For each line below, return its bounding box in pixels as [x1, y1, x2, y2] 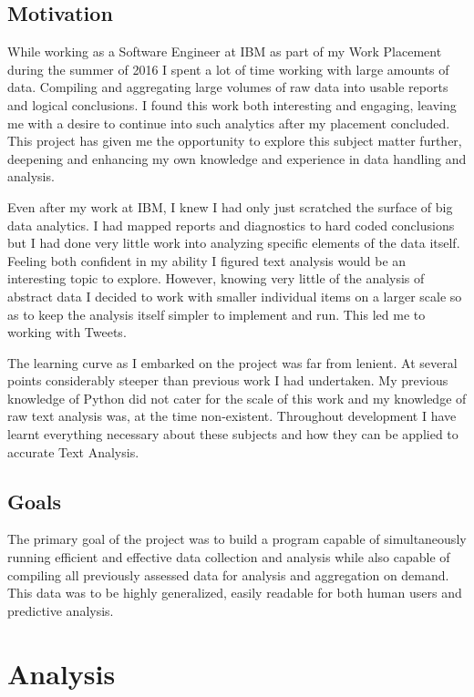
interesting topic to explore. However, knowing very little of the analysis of [7, 269, 425, 288]
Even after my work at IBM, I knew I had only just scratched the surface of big [7, 197, 453, 216]
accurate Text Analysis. [7, 442, 139, 461]
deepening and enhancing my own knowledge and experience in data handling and [7, 149, 467, 168]
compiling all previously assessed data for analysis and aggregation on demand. [7, 565, 449, 584]
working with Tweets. [7, 323, 127, 342]
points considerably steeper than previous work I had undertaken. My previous [7, 371, 448, 390]
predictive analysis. [7, 600, 114, 620]
